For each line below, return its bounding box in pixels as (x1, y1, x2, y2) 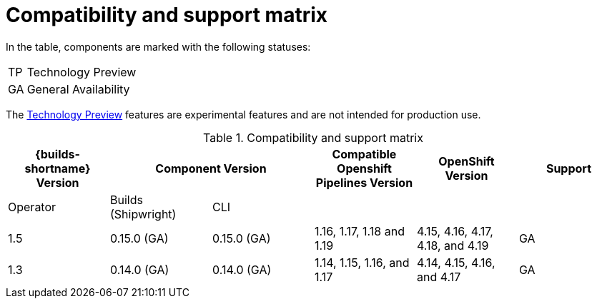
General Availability (26, 81, 130, 96)
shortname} (24, 161, 91, 176)
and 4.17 (416, 269, 461, 284)
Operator (8, 199, 56, 214)
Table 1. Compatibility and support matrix (203, 130, 423, 145)
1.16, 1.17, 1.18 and (314, 223, 405, 238)
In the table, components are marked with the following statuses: (6, 40, 311, 53)
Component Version (155, 161, 267, 176)
